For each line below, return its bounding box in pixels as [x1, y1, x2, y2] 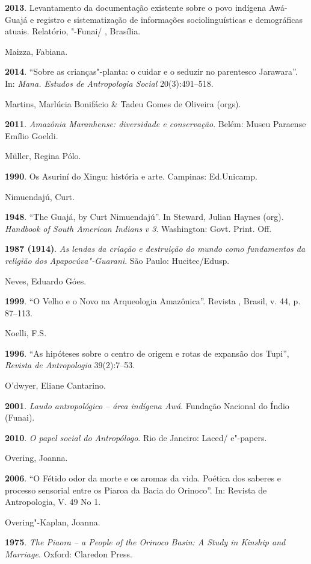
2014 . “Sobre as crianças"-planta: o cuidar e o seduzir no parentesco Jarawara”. [5, 65, 298, 78]
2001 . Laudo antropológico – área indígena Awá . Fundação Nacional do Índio [5, 399, 289, 412]
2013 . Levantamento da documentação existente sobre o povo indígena [5, 1, 266, 13]
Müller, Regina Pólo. [5, 149, 81, 162]
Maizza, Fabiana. [5, 45, 68, 57]
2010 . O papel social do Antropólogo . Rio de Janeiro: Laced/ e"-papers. [5, 431, 267, 443]
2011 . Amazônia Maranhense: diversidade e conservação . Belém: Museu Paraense [5, 117, 306, 130]
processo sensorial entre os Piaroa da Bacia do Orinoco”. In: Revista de [5, 483, 267, 496]
